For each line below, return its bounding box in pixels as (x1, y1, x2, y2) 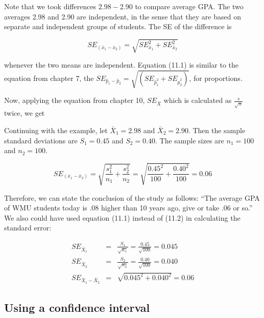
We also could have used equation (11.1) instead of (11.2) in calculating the (4, 212, 241, 223)
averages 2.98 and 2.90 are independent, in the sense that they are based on (4, 11, 241, 22)
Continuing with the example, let (4, 125, 108, 136)
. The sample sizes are (155, 135, 224, 145)
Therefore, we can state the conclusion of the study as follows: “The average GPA (4, 192, 260, 203)
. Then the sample (188, 125, 246, 136)
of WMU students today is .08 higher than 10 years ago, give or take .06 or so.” (4, 202, 253, 213)
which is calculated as (163, 95, 232, 105)
